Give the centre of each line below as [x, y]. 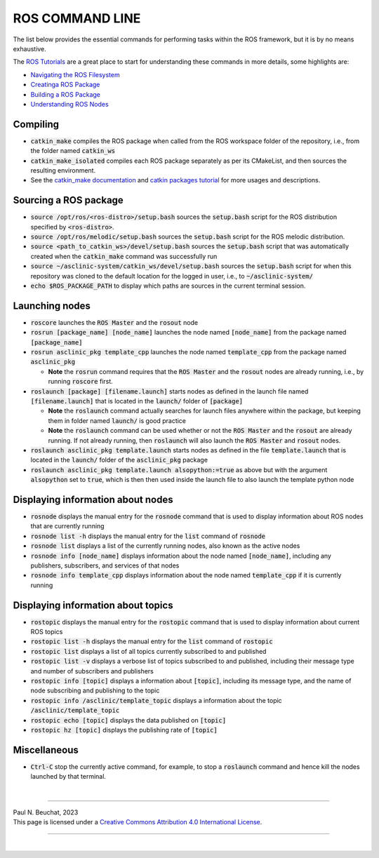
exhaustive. [30, 48]
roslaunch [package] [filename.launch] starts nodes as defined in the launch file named [169, 391]
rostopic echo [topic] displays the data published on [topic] [128, 720]
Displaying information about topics [93, 605]
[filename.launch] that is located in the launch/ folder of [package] [137, 401]
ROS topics [47, 632]
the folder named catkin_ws [73, 151]
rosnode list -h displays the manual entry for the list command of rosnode [148, 536]
